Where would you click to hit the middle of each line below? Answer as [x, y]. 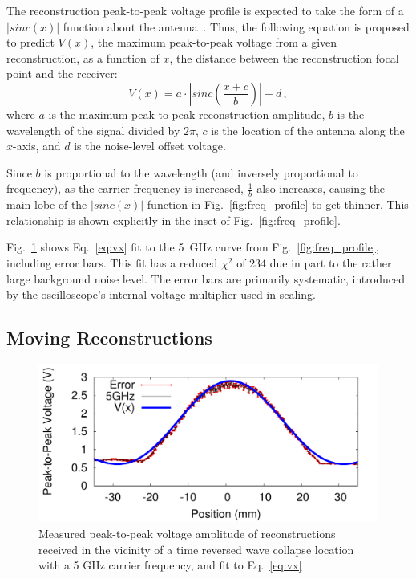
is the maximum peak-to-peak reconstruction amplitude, [187, 114]
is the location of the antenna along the [308, 130]
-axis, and [37, 146]
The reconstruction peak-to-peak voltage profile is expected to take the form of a [205, 10]
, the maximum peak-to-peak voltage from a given [214, 42]
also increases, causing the [321, 188]
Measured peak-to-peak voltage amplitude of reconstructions [187, 534]
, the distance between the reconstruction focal [284, 57]
